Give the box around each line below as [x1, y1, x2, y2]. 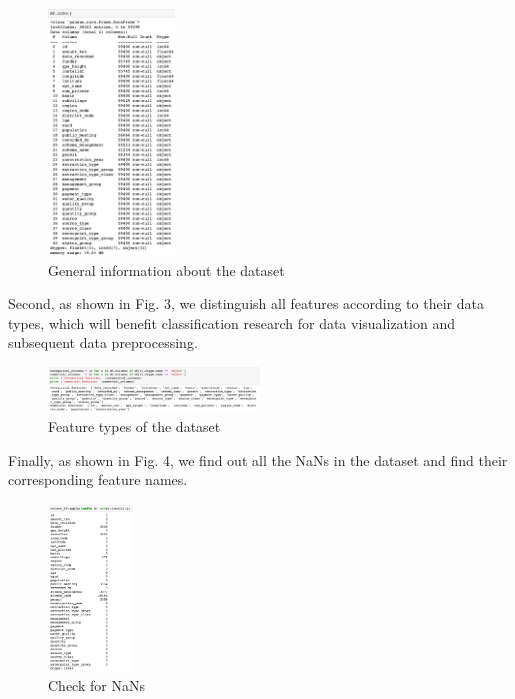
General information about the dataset [48, 259, 285, 280]
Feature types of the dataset [48, 415, 221, 436]
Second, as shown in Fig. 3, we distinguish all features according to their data [8, 293, 484, 314]
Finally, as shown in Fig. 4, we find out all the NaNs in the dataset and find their [8, 449, 508, 470]
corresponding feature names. [8, 469, 188, 490]
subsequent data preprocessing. [8, 332, 198, 353]
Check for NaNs [48, 674, 145, 695]
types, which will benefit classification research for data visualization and [8, 312, 455, 333]
